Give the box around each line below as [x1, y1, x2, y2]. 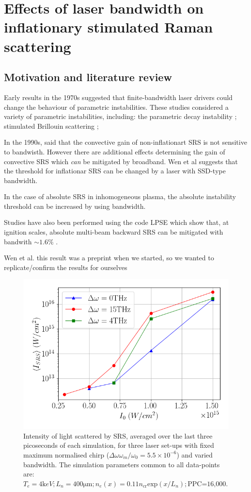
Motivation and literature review [4, 69, 172, 85]
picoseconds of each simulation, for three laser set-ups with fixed [23, 440, 214, 450]
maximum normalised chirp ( [23, 449, 110, 459]
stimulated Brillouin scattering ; [4, 120, 99, 131]
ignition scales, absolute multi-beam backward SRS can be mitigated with [4, 227, 223, 237]
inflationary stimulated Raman [4, 17, 213, 37]
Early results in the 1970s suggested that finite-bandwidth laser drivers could [4, 92, 233, 102]
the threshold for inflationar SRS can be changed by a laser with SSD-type [4, 166, 226, 176]
